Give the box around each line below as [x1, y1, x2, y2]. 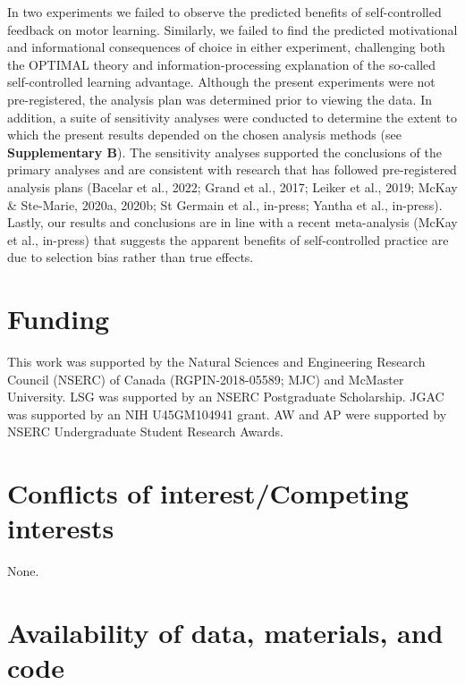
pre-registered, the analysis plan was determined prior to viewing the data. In [7, 89, 432, 108]
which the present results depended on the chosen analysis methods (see [7, 125, 402, 144]
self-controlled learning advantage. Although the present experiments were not [7, 72, 435, 91]
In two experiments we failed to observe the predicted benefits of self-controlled [7, 3, 442, 21]
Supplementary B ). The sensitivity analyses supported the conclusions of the [7, 142, 442, 161]
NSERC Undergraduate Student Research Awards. [7, 422, 283, 441]
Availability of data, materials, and [7, 614, 444, 651]
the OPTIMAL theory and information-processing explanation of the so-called [7, 55, 436, 73]
